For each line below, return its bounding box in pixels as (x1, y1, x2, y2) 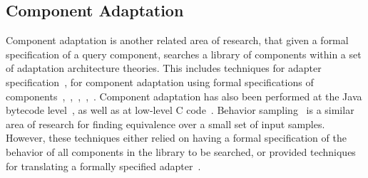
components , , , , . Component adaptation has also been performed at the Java (6, 88, 362, 103)
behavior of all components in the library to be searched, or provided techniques (6, 144, 356, 159)
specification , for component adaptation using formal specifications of (6, 74, 314, 89)
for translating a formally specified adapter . (6, 158, 201, 173)
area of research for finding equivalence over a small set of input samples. (6, 116, 325, 131)
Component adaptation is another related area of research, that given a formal (6, 33, 349, 48)
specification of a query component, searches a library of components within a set (6, 46, 362, 61)
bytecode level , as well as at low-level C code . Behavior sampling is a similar (6, 103, 354, 117)
